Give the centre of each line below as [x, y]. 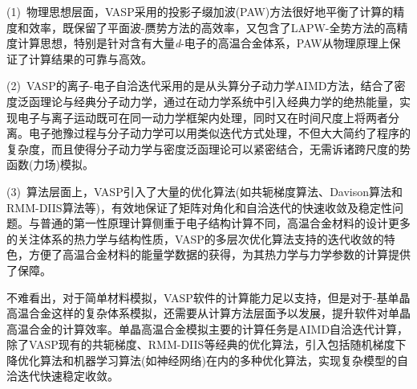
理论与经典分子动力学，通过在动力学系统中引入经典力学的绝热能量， [219, 101]
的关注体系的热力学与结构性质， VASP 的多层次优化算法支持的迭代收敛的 [195, 238]
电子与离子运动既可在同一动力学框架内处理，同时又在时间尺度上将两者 [202, 117]
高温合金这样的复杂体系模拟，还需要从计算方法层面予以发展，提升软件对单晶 [208, 313]
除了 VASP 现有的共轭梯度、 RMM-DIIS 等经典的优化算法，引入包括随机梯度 [201, 344]
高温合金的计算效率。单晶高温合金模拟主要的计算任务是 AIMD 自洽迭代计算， [208, 328]
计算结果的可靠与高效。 [90, 58]
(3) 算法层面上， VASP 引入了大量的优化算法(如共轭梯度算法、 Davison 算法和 [205, 191]
